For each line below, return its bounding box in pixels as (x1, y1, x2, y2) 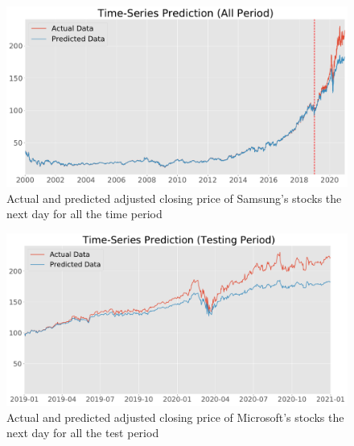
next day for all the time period (6, 205, 163, 222)
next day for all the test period (6, 424, 159, 441)
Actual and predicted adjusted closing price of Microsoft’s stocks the (6, 408, 344, 425)
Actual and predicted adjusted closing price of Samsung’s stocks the (6, 189, 342, 206)
